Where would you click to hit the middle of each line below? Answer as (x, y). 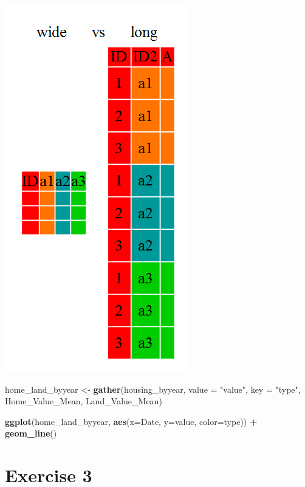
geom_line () (31, 433)
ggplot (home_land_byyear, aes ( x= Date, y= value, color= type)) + (131, 421)
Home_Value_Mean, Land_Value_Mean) (84, 401)
